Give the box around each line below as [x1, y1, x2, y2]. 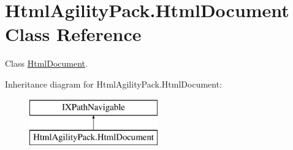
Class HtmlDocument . [5, 57, 88, 70]
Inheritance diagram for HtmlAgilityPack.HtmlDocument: [5, 77, 223, 90]
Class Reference [5, 21, 142, 47]
